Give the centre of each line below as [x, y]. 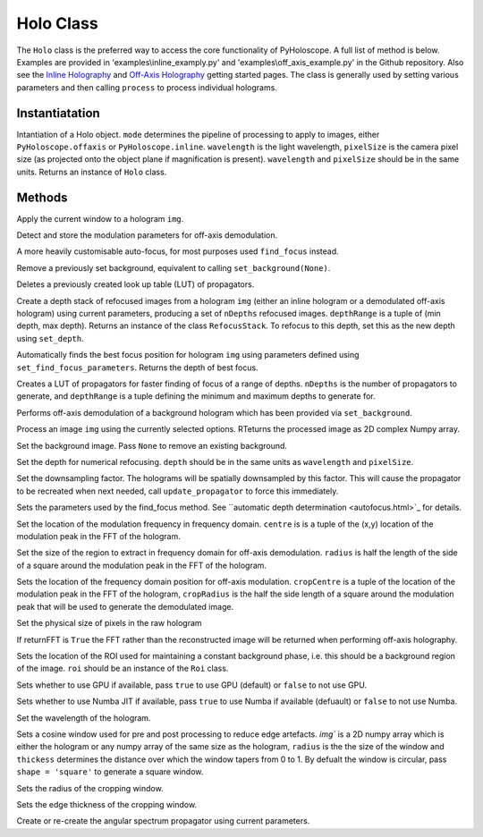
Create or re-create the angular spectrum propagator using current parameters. [163, 821]
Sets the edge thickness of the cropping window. [106, 804]
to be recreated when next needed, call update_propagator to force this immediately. [178, 491]
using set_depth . [50, 338]
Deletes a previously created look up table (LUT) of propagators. [136, 284]
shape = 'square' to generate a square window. [110, 772]
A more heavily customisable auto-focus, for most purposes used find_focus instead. [178, 251]
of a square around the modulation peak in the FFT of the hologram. [142, 565]
